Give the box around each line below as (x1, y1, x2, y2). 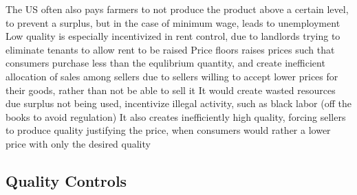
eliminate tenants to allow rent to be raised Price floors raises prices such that (6, 42, 335, 56)
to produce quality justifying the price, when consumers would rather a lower (6, 123, 331, 137)
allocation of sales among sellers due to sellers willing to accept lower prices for (6, 69, 338, 83)
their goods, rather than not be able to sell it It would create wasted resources (6, 82, 336, 97)
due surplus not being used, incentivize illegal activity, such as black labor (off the (6, 96, 351, 111)
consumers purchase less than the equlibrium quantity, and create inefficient (6, 56, 325, 70)
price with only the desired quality (6, 136, 151, 150)
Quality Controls (6, 170, 127, 191)
